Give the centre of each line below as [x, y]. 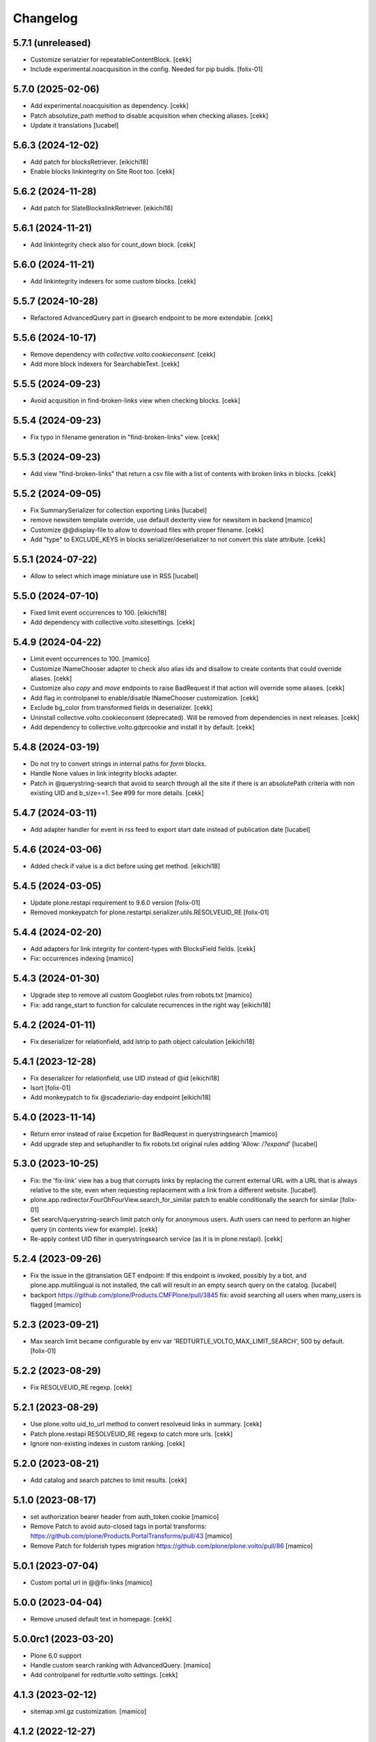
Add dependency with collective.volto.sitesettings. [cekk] [112, 622]
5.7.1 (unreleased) [52, 43]
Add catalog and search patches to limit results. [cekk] [109, 1480]
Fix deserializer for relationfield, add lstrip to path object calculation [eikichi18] [142, 1041]
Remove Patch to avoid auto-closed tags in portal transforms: [118, 1527]
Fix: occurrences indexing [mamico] [82, 959]
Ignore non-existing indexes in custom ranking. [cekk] [108, 1443]
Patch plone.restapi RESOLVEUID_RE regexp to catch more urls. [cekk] [132, 1434]
